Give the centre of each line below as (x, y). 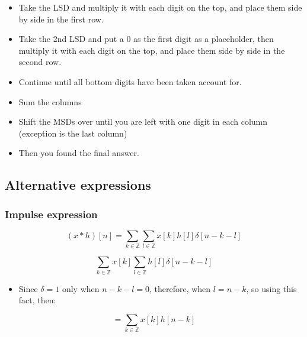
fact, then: (37, 300)
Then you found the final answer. (79, 153)
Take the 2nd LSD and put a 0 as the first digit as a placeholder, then (146, 39)
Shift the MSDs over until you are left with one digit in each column (143, 121)
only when (81, 288)
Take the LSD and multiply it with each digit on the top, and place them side (160, 7)
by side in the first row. (61, 19)
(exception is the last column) (73, 133)
